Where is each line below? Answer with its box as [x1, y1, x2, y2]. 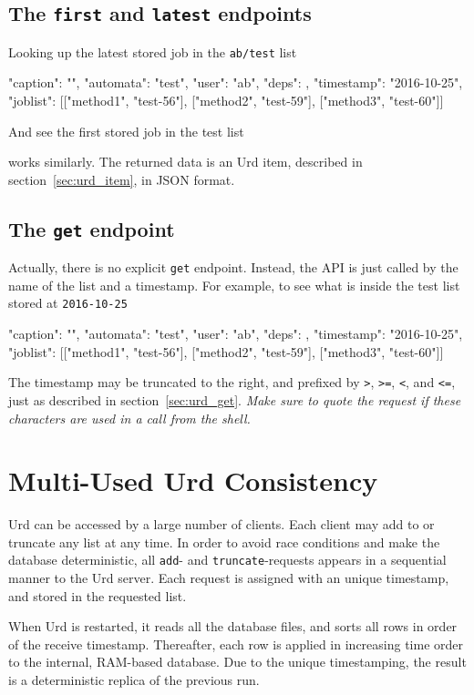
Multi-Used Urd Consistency [8, 462, 378, 499]
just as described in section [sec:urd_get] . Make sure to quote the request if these [8, 390, 461, 409]
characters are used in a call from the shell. [8, 408, 251, 427]
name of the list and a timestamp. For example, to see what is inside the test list [8, 275, 460, 294]
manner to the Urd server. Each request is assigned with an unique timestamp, [8, 568, 449, 588]
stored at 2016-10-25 [8, 293, 128, 312]
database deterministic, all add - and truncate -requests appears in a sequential [8, 550, 447, 569]
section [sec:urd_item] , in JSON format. [8, 169, 235, 189]
